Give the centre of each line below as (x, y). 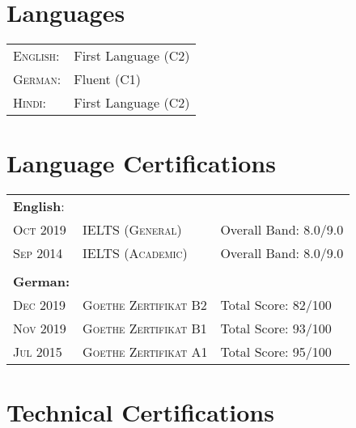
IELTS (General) (132, 230)
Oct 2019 (40, 230)
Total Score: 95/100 (276, 352)
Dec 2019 (39, 305)
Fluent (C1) (108, 79)
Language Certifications (141, 163)
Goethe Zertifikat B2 (145, 305)
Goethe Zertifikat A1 (145, 352)
